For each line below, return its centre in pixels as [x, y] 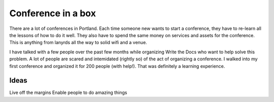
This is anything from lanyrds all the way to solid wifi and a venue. [78, 43]
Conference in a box [53, 13]
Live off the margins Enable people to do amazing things [68, 93]
